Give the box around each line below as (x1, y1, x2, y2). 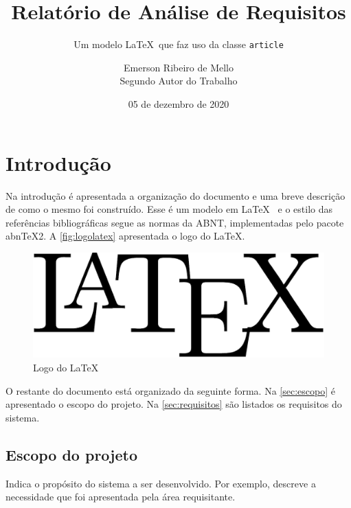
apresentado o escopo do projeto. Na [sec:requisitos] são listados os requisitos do (5, 397, 342, 411)
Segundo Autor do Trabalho (120, 73, 238, 88)
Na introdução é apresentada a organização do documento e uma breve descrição (5, 188, 346, 203)
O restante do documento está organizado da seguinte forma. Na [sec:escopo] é (5, 383, 335, 397)
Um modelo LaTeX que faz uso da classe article (73, 37, 284, 51)
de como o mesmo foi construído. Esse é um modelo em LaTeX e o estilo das (5, 202, 333, 216)
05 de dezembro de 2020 (128, 96, 229, 111)
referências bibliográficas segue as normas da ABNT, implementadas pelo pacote (5, 215, 344, 229)
